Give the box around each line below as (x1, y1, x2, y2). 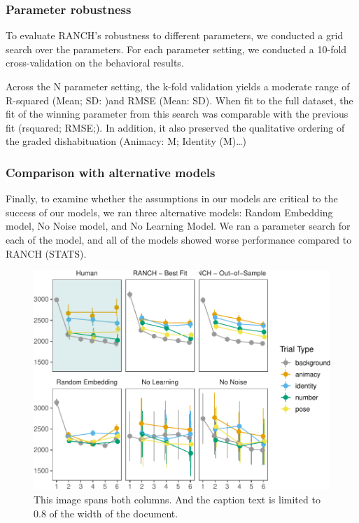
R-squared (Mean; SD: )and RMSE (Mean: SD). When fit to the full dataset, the (6, 92, 353, 107)
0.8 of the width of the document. (34, 505, 178, 520)
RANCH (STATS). (6, 246, 87, 260)
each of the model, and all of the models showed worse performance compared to (6, 232, 352, 246)
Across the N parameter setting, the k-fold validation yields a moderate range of (6, 79, 350, 93)
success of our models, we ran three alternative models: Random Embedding (6, 204, 333, 219)
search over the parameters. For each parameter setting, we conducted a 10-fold (6, 41, 347, 56)
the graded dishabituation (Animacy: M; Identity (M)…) (6, 134, 246, 148)
